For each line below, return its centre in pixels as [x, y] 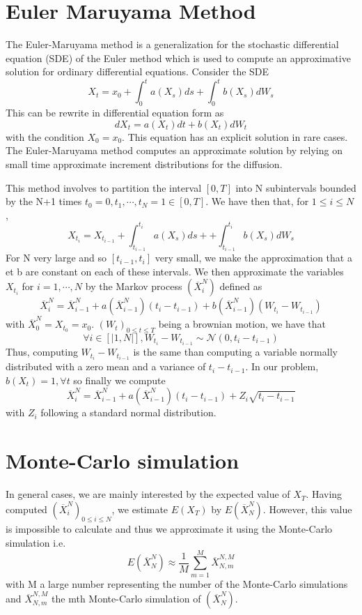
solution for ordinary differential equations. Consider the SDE [137, 71]
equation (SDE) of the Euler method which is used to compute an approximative [178, 58]
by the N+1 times [44, 201]
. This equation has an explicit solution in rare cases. [235, 136]
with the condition [45, 136]
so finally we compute [119, 380]
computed [26, 509]
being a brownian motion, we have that [242, 324]
